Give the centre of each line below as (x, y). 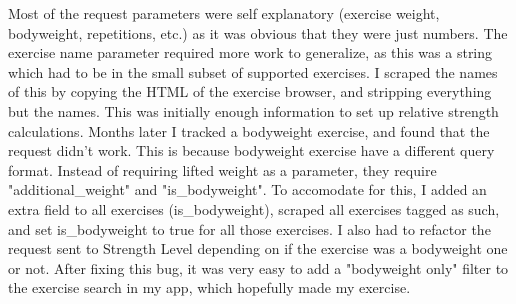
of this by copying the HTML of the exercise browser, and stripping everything (250, 91)
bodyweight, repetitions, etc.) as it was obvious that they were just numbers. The (258, 32)
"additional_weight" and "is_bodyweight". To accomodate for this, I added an (247, 189)
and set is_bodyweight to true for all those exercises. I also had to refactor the (249, 228)
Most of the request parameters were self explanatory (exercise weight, (224, 13)
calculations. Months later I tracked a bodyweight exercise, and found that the (249, 130)
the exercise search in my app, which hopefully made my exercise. (209, 287)
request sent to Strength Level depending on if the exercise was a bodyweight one (258, 248)
